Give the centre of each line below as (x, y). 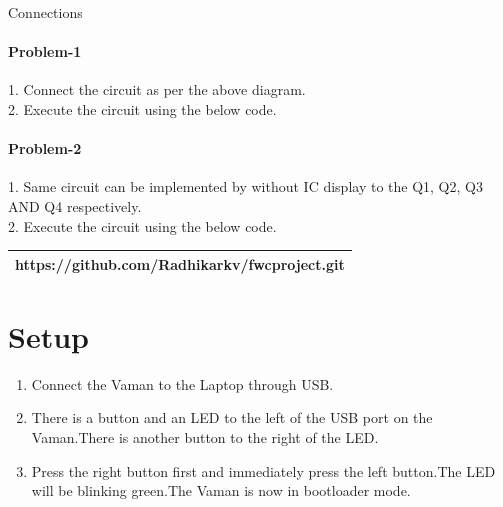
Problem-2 (45, 148)
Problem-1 (45, 51)
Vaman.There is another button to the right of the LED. (205, 437)
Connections (45, 12)
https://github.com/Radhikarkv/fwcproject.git (180, 263)
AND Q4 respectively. (75, 205)
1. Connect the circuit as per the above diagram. (157, 89)
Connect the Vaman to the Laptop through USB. (182, 383)
